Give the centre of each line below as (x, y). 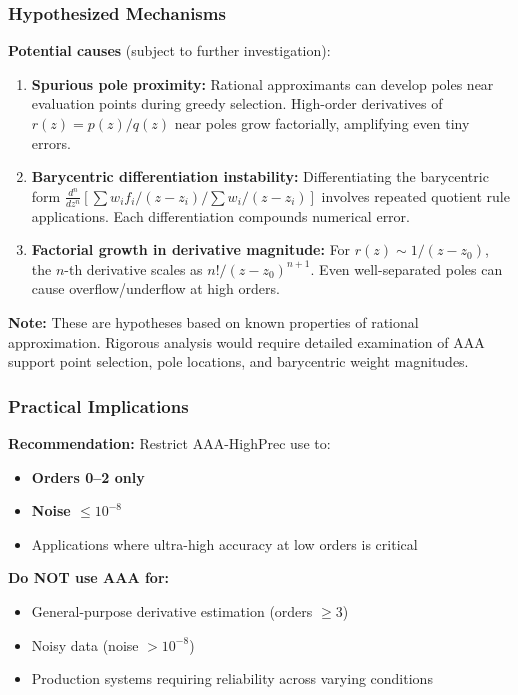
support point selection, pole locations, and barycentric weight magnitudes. (238, 361)
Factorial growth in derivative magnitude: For (191, 249)
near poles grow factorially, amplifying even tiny (322, 123)
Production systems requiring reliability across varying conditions (232, 678)
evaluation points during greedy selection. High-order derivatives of (237, 103)
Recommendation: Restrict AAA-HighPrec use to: (169, 442)
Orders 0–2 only (88, 476)
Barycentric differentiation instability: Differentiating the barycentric (260, 176)
